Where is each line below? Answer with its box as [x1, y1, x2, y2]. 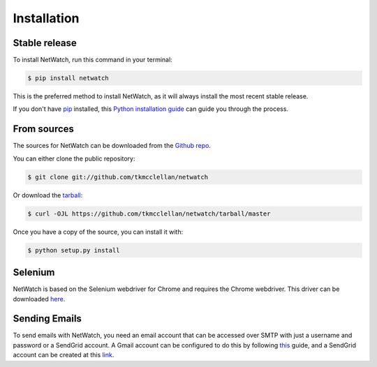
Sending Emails [13, 313, 82, 324]
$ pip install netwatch [27, 74, 110, 82]
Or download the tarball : [13, 190, 83, 199]
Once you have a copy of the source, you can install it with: [13, 227, 184, 236]
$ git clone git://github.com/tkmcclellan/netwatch [27, 173, 209, 181]
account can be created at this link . [13, 351, 114, 359]
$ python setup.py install [27, 246, 120, 254]
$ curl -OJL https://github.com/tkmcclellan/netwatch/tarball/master [27, 209, 271, 218]
